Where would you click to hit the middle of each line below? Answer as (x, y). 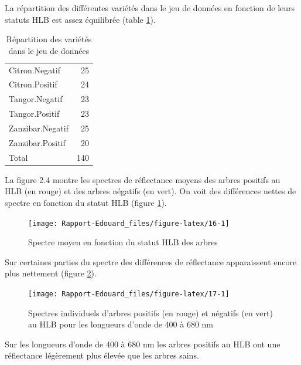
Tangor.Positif (34, 114)
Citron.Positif (33, 84)
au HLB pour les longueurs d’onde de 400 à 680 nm (121, 324)
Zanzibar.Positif (37, 142)
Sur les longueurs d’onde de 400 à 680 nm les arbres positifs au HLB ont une (143, 344)
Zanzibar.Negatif (39, 128)
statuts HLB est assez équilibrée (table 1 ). (80, 19)
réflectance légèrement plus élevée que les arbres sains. (102, 355)
